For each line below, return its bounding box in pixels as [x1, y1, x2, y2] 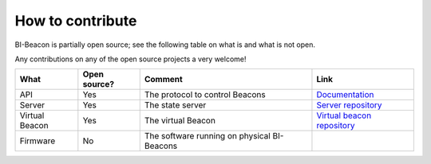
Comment [144, 74, 183, 85]
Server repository [316, 100, 382, 111]
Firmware [19, 135, 56, 146]
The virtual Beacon [144, 115, 215, 127]
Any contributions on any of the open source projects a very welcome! [14, 54, 247, 64]
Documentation [316, 89, 374, 100]
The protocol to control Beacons [144, 89, 267, 100]
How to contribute [14, 12, 137, 29]
